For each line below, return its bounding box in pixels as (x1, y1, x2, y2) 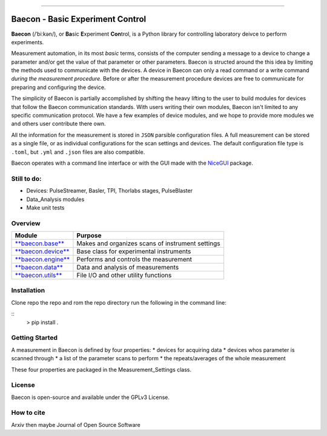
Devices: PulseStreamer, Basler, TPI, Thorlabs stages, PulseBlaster (26, 187, 193, 194)
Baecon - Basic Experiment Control (11, 14, 147, 24)
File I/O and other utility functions (76, 271, 172, 280)
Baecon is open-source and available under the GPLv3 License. (11, 394, 170, 401)
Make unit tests (26, 203, 65, 211)
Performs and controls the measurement (76, 255, 192, 263)
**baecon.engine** (15, 255, 70, 263)
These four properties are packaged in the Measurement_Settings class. (11, 366, 192, 373)
